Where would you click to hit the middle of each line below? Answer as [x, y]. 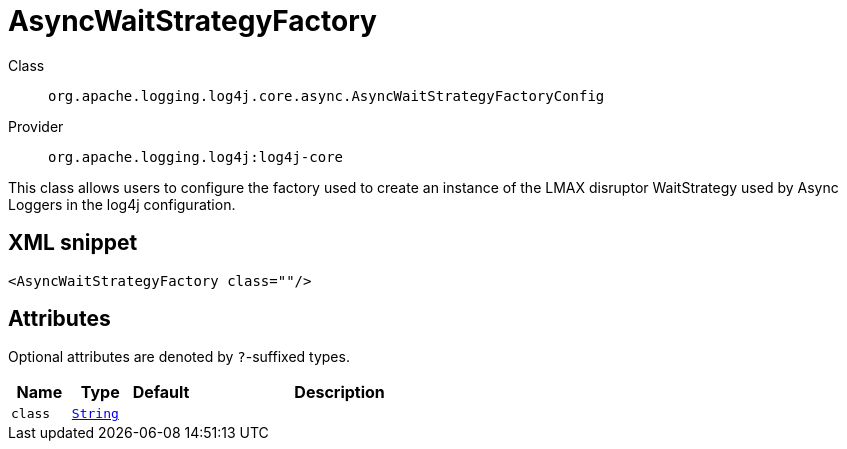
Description [339, 392]
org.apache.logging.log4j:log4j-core [196, 156]
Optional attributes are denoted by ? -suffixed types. [179, 357]
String [95, 414]
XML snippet [73, 243]
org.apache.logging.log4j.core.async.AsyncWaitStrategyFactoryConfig [326, 95]
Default [161, 392]
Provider [36, 126]
